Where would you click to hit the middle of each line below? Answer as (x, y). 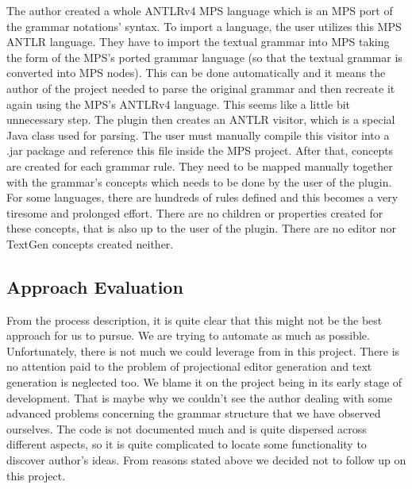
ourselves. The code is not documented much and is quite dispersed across (187, 428)
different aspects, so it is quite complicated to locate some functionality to (187, 444)
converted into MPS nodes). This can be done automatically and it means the (196, 73)
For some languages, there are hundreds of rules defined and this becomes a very (202, 197)
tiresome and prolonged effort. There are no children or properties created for (195, 212)
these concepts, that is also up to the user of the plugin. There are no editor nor (201, 228)
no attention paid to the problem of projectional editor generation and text (189, 366)
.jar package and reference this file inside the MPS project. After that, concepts (200, 150)
